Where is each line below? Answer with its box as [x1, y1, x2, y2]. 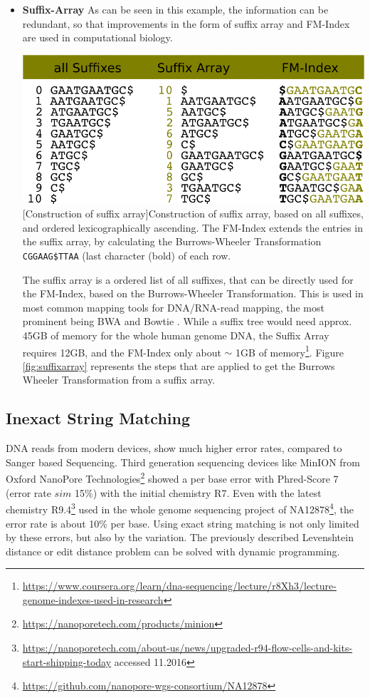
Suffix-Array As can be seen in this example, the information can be [22, 2, 329, 16]
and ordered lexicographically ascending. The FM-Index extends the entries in [22, 220, 363, 235]
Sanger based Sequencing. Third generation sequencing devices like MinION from [6, 454, 360, 469]
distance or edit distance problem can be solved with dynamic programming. [6, 543, 340, 558]
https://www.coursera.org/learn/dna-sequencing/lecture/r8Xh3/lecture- [22, 578, 337, 593]
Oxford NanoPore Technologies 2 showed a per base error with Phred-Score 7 [6, 469, 339, 486]
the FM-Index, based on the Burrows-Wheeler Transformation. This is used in [22, 286, 364, 301]
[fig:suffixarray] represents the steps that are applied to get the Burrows [22, 358, 335, 373]
